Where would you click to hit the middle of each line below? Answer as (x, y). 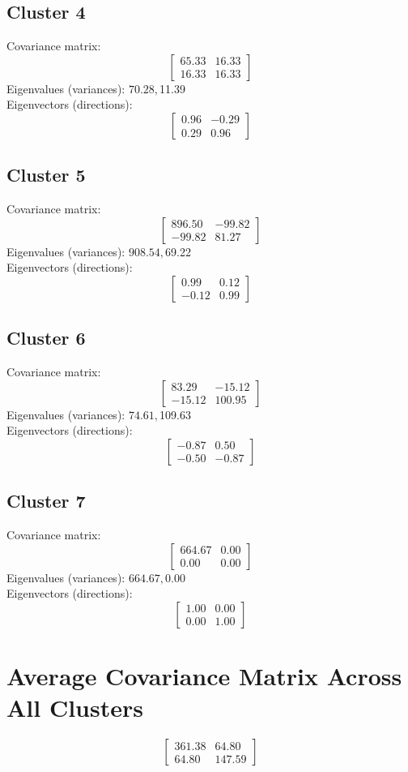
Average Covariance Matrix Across (204, 676)
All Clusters (75, 708)
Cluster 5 (46, 175)
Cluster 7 (46, 501)
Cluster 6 (46, 338)
